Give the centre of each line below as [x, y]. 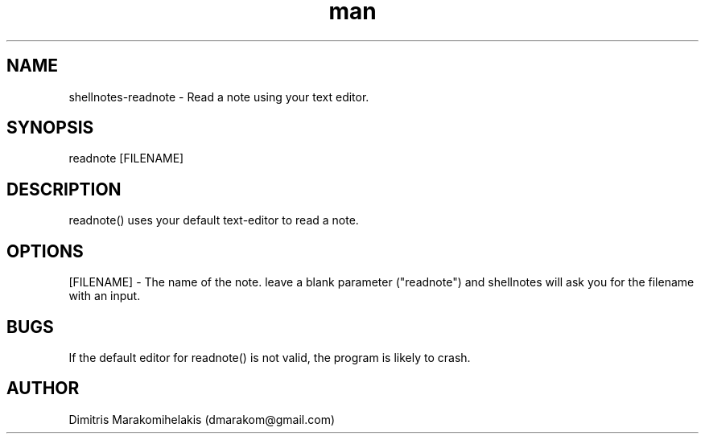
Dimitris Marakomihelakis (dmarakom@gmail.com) [202, 419]
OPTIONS [45, 251]
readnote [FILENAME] [126, 158]
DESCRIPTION [64, 189]
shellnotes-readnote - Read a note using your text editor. [219, 97]
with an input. [105, 296]
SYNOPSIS [50, 128]
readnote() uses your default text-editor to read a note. [214, 220]
